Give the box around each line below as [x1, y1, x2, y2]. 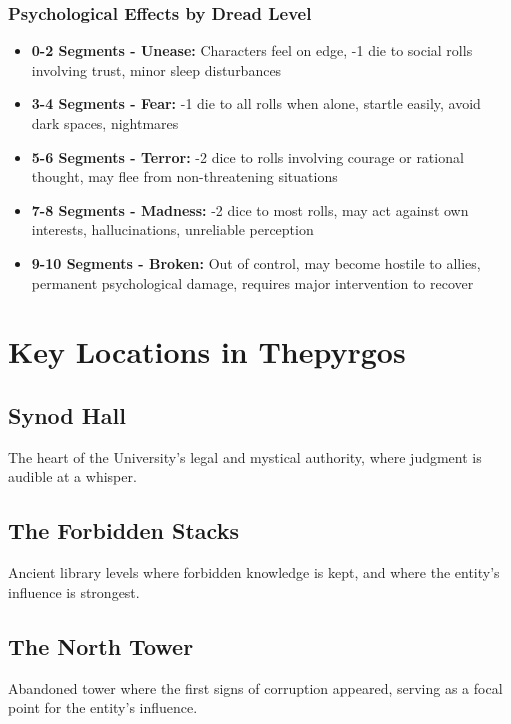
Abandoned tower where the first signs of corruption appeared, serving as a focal [8, 677, 503, 698]
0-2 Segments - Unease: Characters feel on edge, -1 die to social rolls [31, 40, 473, 61]
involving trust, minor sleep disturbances [31, 59, 282, 80]
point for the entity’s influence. [8, 697, 198, 718]
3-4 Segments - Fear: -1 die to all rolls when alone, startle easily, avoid [31, 93, 481, 114]
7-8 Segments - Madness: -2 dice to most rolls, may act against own [31, 199, 469, 220]
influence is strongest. [8, 581, 140, 602]
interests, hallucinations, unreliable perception [31, 219, 314, 240]
